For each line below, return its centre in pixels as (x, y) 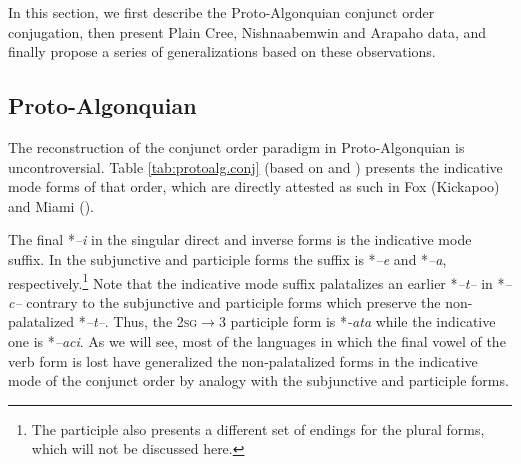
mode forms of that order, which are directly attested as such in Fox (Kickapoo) (254, 186)
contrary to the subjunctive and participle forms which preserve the (233, 301)
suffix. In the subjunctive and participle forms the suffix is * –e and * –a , (227, 258)
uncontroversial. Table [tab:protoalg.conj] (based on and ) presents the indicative (255, 166)
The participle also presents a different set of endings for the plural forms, (258, 428)
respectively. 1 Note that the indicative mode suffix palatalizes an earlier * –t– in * (256, 281)
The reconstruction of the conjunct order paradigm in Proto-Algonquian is (236, 146)
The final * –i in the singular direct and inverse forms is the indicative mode (240, 239)
